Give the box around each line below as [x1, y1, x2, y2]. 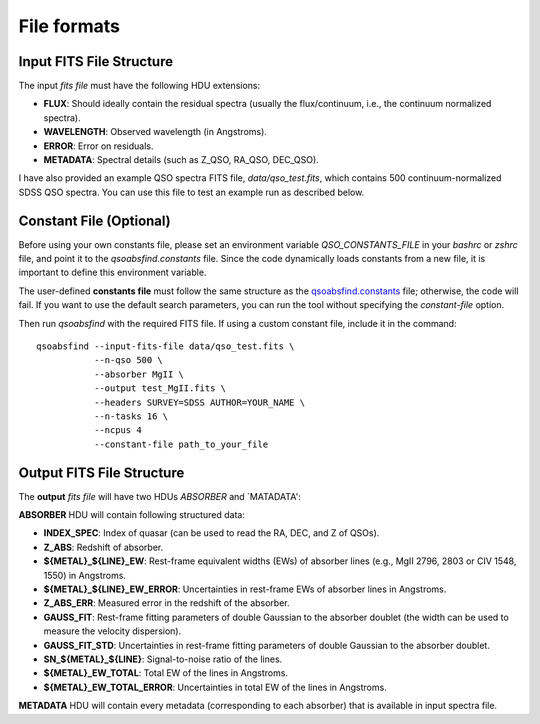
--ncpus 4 [93, 425, 142, 436]
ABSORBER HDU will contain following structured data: [18, 509, 245, 521]
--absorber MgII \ [93, 368, 185, 380]
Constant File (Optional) [18, 212, 172, 229]
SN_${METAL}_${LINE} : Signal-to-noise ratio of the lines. [43, 653, 283, 665]
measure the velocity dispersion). [43, 625, 182, 637]
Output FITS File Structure [18, 464, 185, 481]
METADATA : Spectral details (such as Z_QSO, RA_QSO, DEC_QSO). [43, 154, 319, 166]
